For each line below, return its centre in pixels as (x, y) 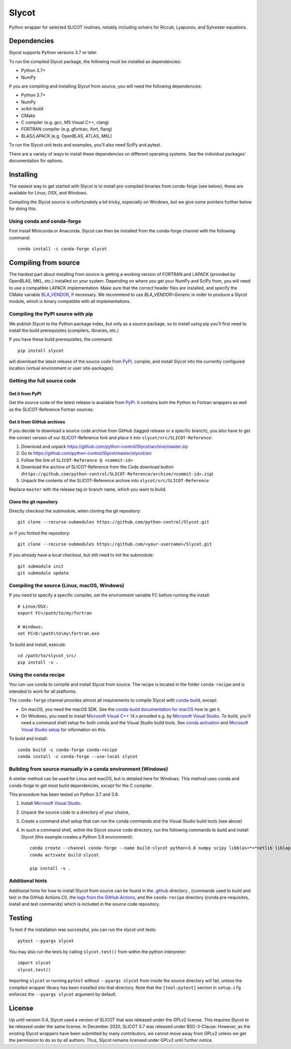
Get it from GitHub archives (37, 422)
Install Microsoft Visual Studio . (51, 803)
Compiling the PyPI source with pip (51, 314)
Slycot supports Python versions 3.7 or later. (53, 52)
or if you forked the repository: (40, 533)
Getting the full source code (42, 381)
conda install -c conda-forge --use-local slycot (78, 757)
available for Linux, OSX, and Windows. (48, 193)
